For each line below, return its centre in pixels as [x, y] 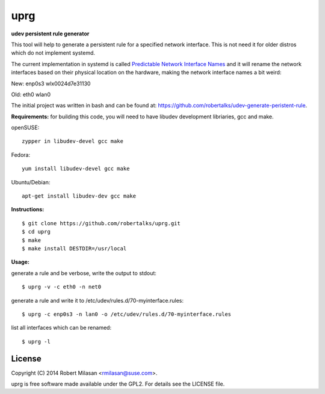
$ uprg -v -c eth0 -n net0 [62, 287]
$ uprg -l [36, 341]
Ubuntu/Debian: [31, 182]
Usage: [20, 262]
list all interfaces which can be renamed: [61, 328]
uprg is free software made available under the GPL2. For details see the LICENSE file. [118, 384]
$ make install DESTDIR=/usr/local [74, 248]
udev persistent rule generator [50, 34]
